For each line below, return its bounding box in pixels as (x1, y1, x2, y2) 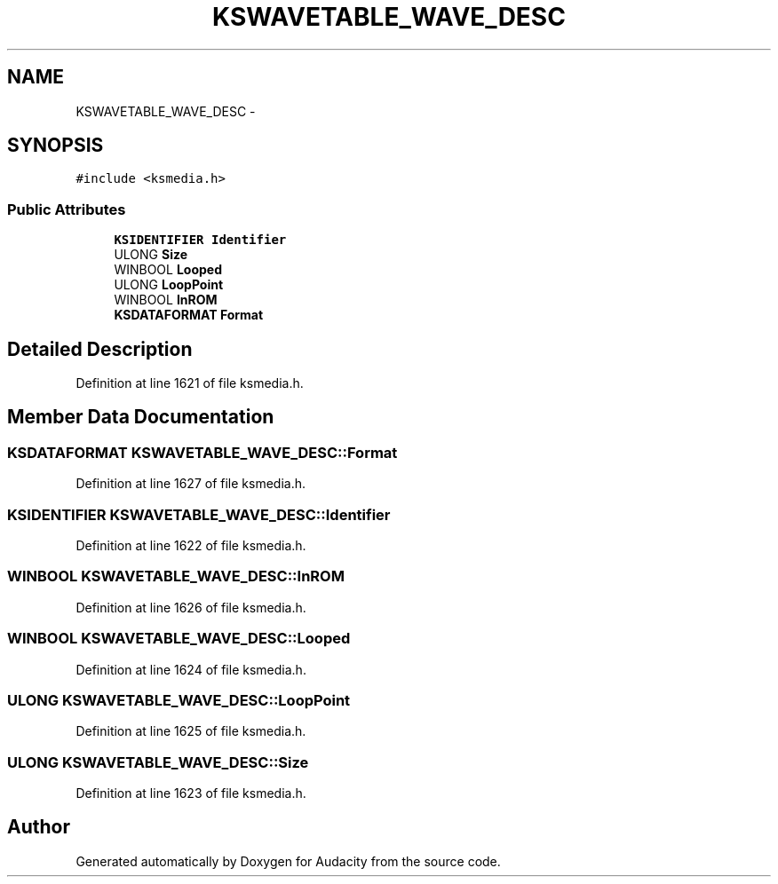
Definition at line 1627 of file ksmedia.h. (75, 476, 306, 492)
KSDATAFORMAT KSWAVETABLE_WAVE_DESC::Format (7, 443, 398, 462)
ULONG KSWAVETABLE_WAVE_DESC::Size (7, 753, 309, 771)
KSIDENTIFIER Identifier (114, 233, 287, 248)
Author (7, 816, 70, 839)
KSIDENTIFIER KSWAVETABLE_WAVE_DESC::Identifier (7, 505, 391, 524)
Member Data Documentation (7, 406, 274, 429)
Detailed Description (7, 337, 193, 360)
